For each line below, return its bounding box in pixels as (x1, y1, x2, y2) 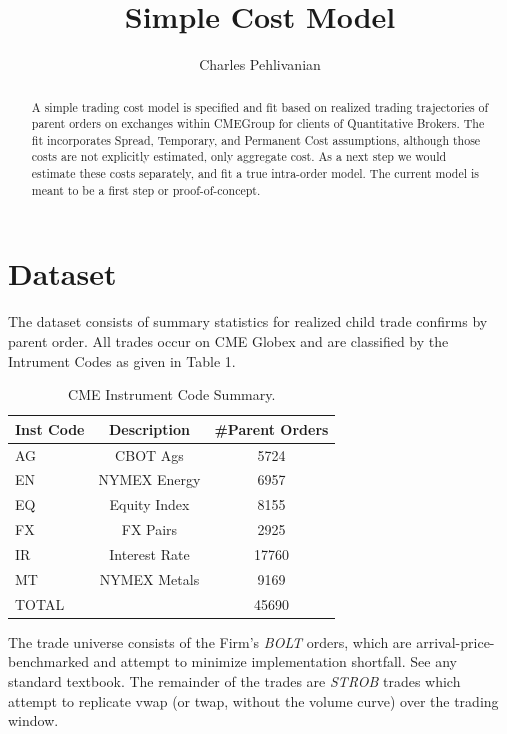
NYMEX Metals (99, 568, 200, 589)
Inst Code (15, 418, 85, 439)
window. (8, 710, 59, 731)
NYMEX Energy (98, 469, 201, 490)
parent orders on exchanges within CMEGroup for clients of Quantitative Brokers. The (31, 115, 485, 132)
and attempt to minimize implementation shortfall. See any (93, 651, 457, 672)
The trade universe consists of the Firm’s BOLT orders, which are (8, 631, 412, 652)
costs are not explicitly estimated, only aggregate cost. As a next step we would (31, 148, 447, 165)
